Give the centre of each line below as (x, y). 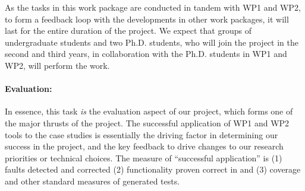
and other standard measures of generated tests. (92, 181)
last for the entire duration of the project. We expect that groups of (128, 31)
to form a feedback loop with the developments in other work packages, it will (147, 19)
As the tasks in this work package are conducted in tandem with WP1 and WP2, (153, 7)
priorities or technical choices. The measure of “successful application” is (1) (144, 157)
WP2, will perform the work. (57, 65)
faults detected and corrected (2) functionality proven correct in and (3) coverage (153, 169)
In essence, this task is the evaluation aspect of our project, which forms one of (149, 111)
